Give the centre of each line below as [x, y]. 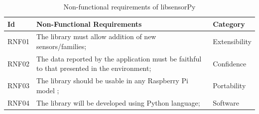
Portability [229, 85]
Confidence [230, 63]
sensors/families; [61, 46]
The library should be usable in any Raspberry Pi [112, 81]
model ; [48, 90]
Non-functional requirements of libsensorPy [129, 6]
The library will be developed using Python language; [118, 102]
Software [226, 102]
